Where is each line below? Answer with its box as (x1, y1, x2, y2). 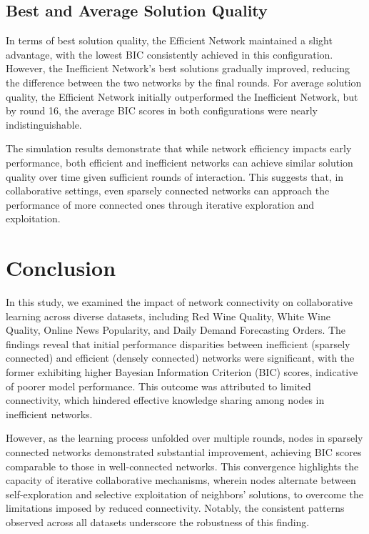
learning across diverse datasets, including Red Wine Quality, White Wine (6, 308, 330, 323)
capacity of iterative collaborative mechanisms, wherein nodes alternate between (6, 473, 356, 488)
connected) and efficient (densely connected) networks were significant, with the (6, 350, 355, 365)
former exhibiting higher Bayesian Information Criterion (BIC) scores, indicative (6, 365, 358, 380)
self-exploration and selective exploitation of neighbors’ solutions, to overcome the (6, 486, 364, 501)
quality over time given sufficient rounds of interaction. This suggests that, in (6, 169, 344, 184)
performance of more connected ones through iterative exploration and (6, 197, 314, 212)
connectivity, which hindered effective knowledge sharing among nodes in (6, 392, 325, 407)
